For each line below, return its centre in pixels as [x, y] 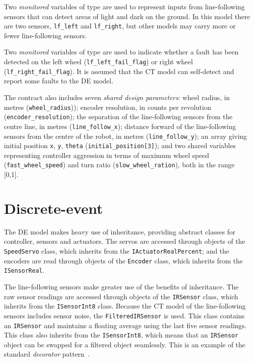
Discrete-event [53, 208]
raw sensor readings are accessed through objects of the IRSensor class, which [121, 296]
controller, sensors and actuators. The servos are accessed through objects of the [125, 241]
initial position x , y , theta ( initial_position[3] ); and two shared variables [120, 145]
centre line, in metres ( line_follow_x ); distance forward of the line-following [120, 126]
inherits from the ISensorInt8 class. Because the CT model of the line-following [125, 306]
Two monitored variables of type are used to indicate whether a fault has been [121, 52]
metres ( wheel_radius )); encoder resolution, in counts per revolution [108, 107]
